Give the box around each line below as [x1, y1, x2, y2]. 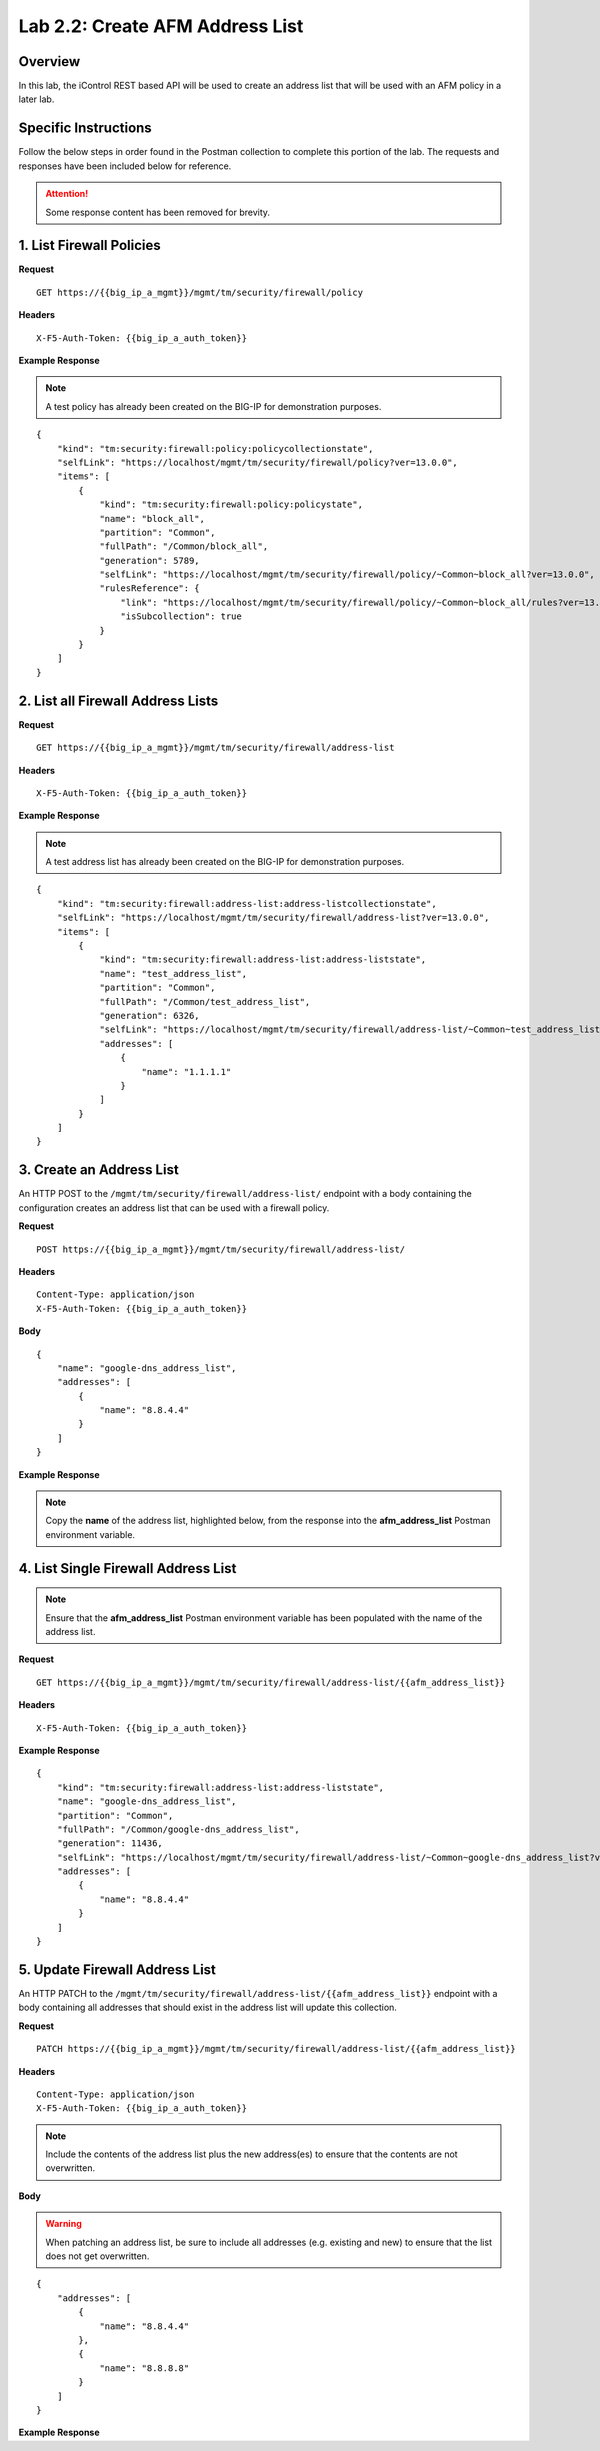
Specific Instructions [18, 120, 152, 137]
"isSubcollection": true [120, 611, 242, 622]
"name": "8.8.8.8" [99, 2362, 190, 2374]
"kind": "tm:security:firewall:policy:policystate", [99, 499, 364, 510]
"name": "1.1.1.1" [141, 1066, 232, 1077]
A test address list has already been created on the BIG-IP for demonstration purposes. [45, 856, 405, 868]
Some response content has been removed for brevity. [45, 206, 270, 218]
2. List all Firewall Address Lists [18, 692, 219, 709]
